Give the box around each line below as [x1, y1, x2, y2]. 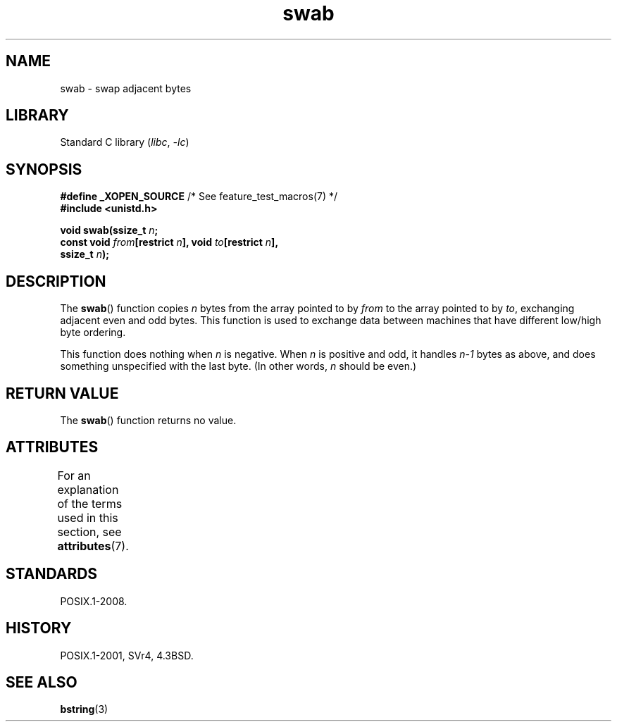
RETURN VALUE [6, 384, 119, 402]
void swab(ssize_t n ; [60, 224, 158, 237]
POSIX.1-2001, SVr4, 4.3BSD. [60, 649, 194, 661]
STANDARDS [6, 565, 98, 583]
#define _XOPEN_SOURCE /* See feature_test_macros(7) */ [60, 190, 338, 203]
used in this [57, 510, 118, 525]
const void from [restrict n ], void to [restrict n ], [60, 236, 279, 249]
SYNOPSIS [6, 160, 82, 178]
